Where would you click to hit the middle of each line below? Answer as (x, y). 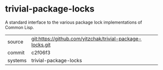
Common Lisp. (20, 27)
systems (17, 60)
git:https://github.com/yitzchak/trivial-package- (87, 39)
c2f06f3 (41, 53)
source (15, 42)
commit (16, 53)
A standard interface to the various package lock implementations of (73, 22)
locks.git (41, 44)
